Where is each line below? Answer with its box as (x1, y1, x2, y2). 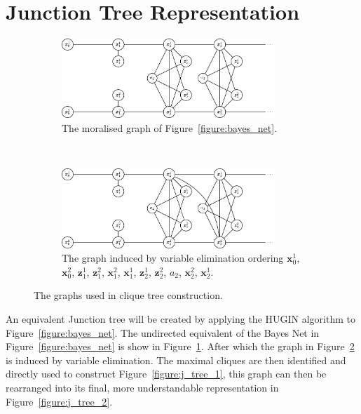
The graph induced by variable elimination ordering (62, 251, 284, 265)
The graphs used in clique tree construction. (34, 288, 223, 302)
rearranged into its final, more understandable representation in (6, 380, 279, 394)
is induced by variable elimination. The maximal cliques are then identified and (6, 352, 346, 367)
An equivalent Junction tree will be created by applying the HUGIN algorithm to (6, 312, 355, 326)
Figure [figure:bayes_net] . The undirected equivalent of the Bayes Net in (6, 325, 320, 340)
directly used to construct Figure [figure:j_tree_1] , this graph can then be (6, 366, 327, 381)
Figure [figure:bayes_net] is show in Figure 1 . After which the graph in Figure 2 (6, 339, 355, 354)
